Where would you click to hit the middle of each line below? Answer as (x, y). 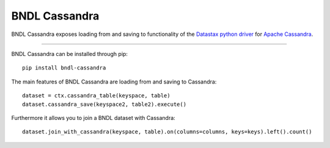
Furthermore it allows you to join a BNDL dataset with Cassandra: (93, 118)
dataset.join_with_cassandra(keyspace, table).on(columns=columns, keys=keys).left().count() (167, 132)
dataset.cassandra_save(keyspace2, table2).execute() (104, 104)
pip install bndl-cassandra (64, 68)
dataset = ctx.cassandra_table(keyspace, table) (96, 96)
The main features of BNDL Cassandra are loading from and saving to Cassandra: (114, 82)
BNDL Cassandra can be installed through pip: (70, 54)
